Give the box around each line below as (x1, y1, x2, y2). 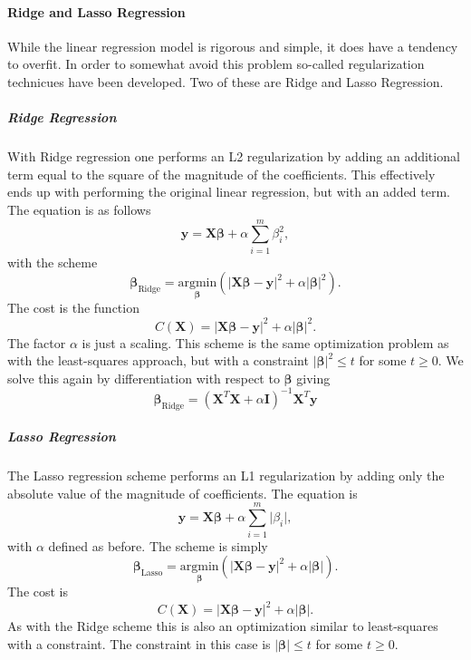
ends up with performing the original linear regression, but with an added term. (7, 182, 451, 201)
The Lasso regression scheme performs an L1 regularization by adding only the (7, 466, 445, 485)
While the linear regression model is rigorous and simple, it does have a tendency (7, 36, 458, 55)
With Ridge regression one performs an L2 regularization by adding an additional (7, 147, 460, 166)
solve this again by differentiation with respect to (7, 368, 280, 387)
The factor (7, 333, 66, 352)
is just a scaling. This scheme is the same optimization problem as (82, 333, 449, 352)
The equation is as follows (7, 199, 151, 218)
